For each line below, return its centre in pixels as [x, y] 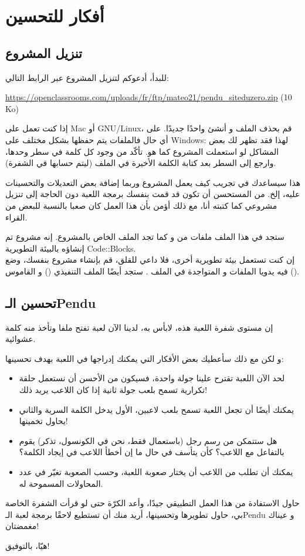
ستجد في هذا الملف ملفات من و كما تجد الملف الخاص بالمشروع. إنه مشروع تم [145, 237]
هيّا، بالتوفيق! [28, 545]
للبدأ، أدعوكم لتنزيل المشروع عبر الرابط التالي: [87, 77]
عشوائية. [21, 339]
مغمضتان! [22, 526]
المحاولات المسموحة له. [61, 483]
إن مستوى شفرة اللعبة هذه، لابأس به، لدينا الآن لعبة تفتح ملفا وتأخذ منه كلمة [139, 327]
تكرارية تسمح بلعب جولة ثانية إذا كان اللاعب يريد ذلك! [113, 390]
